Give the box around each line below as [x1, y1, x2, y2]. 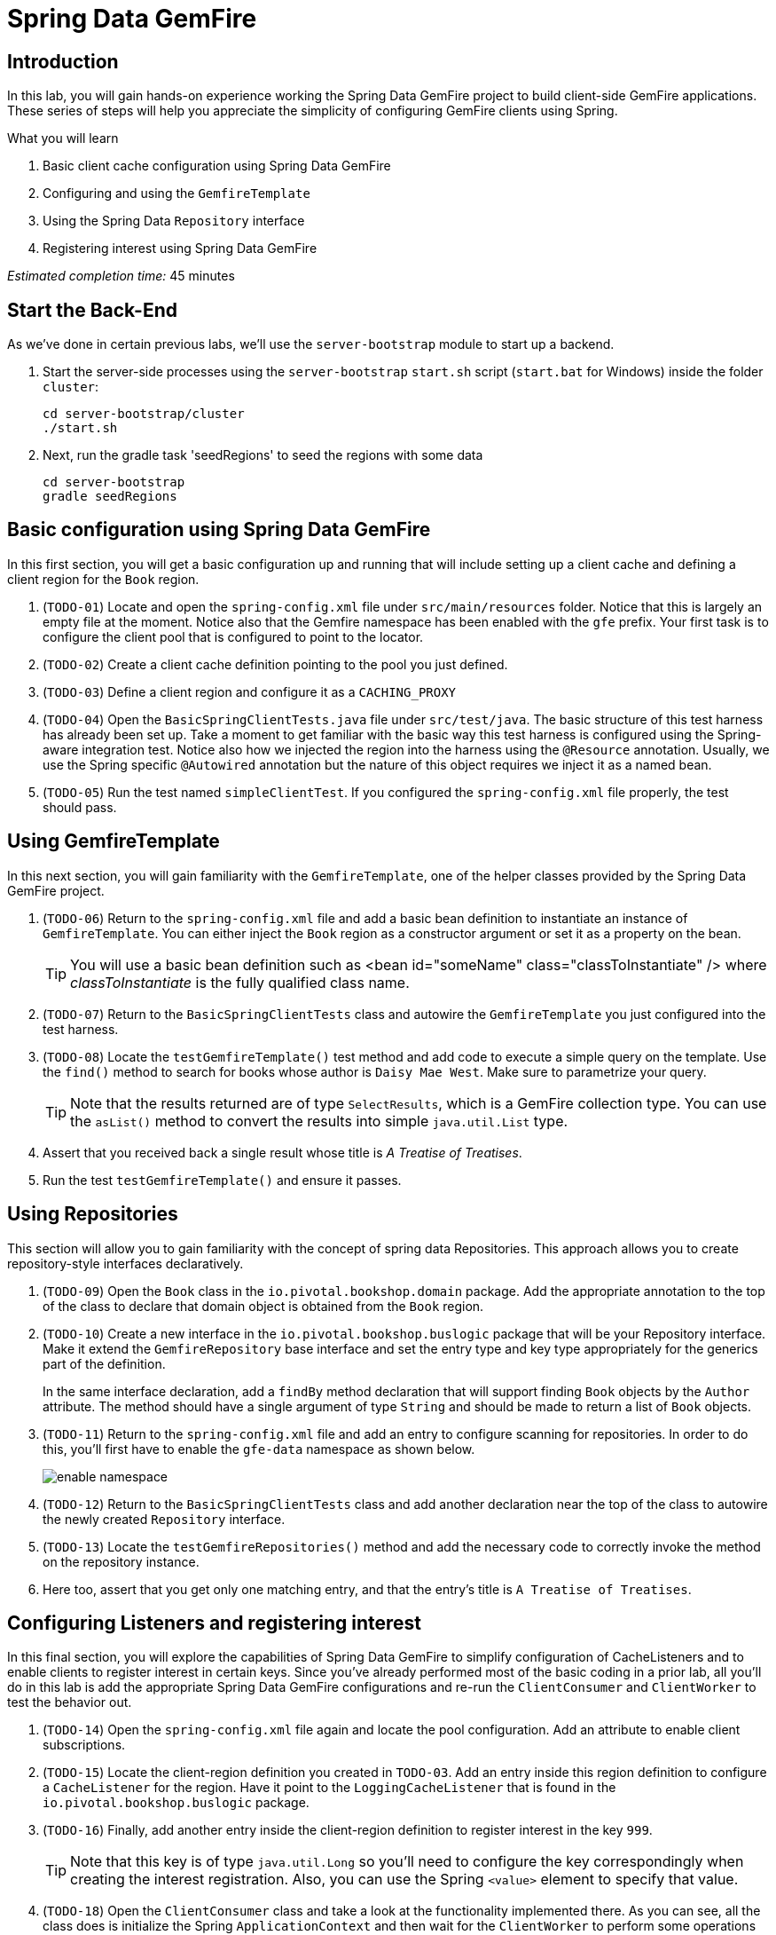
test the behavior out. [7, 1694, 132, 1710]
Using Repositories [7, 1203, 178, 1226]
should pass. [43, 799, 117, 815]
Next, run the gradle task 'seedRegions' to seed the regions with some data [43, 447, 483, 463]
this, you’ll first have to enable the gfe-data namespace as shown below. [43, 1441, 475, 1457]
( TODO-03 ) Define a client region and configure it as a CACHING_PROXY [43, 683, 457, 699]
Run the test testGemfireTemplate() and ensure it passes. [43, 1172, 402, 1188]
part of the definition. [43, 1355, 166, 1371]
